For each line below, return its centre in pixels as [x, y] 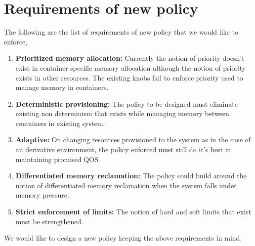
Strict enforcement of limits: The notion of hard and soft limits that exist [133, 212]
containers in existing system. [60, 123]
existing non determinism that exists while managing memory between [122, 113]
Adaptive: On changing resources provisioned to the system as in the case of [133, 140]
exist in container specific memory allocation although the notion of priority [131, 67]
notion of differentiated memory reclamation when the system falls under [126, 185]
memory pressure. [42, 195]
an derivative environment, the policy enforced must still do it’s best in [123, 149]
